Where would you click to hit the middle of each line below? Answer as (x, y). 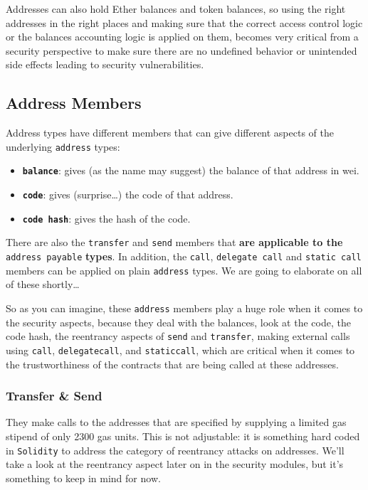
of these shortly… (43, 284)
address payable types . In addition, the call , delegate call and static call (184, 256)
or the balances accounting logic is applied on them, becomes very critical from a (182, 37)
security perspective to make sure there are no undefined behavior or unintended (182, 50)
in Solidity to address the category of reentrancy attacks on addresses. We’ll (175, 450)
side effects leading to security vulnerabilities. (105, 64)
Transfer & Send (54, 396)
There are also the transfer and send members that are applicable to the (174, 242)
